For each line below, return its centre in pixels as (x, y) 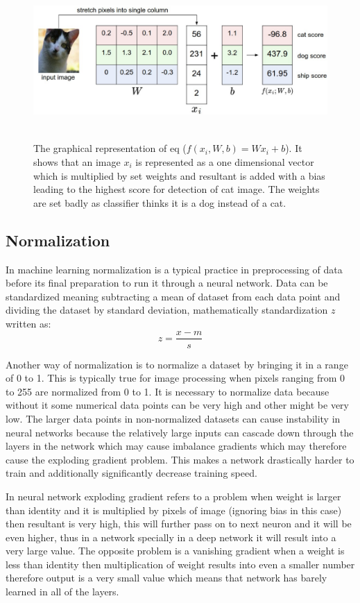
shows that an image (77, 161)
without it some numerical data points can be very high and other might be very (177, 405)
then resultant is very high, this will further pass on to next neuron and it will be (179, 524)
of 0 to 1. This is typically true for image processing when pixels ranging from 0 (175, 378)
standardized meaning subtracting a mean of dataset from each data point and (173, 296)
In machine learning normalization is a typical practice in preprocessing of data (174, 269)
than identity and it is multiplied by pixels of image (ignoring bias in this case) (174, 510)
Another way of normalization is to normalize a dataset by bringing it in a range (177, 364)
